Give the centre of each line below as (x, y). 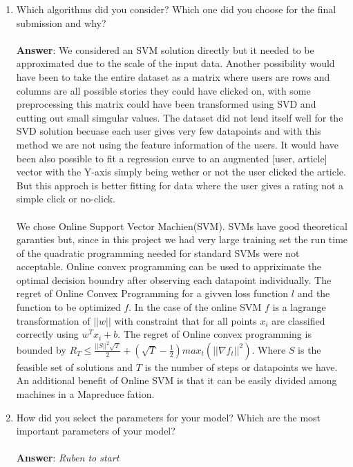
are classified (298, 320)
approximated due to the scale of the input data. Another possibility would (175, 63)
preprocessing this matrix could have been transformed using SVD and (166, 104)
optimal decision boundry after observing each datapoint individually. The (174, 279)
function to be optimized (68, 307)
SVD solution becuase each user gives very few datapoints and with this (169, 131)
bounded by (41, 349)
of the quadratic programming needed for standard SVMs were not (158, 252)
